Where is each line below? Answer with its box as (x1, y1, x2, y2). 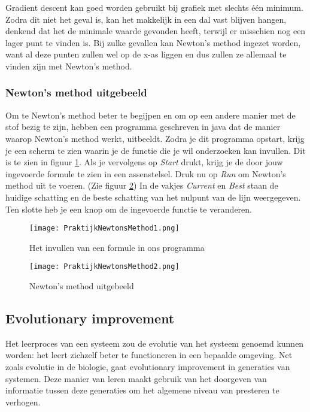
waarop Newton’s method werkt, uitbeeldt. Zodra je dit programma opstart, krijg (5, 132, 305, 144)
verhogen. (5, 395, 41, 408)
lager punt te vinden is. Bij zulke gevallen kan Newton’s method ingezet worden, (5, 36, 301, 49)
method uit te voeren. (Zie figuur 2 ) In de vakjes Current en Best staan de (5, 179, 278, 192)
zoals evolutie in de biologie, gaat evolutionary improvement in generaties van (5, 360, 290, 373)
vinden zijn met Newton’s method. (5, 59, 132, 72)
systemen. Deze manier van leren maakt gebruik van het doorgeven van (5, 372, 267, 384)
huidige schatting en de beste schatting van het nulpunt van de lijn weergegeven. (5, 190, 301, 203)
